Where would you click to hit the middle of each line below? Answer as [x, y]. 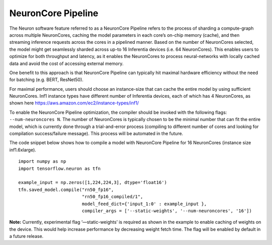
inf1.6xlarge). [23, 150]
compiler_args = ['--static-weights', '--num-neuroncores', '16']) [167, 211]
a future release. [26, 236]
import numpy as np [42, 162]
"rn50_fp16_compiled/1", [113, 197]
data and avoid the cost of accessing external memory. [66, 64]
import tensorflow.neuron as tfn [59, 168]
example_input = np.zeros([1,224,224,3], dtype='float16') [93, 182]
